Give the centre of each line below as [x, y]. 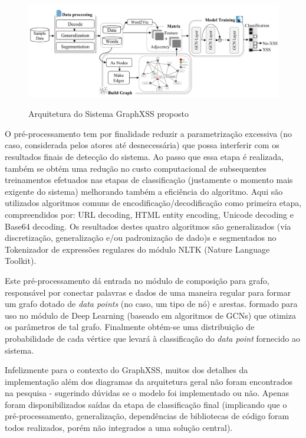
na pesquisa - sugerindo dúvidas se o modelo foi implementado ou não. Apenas [147, 393]
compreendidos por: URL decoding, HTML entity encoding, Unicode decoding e [149, 214]
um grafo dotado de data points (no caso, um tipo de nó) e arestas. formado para [151, 304]
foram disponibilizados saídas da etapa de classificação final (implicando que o [146, 404]
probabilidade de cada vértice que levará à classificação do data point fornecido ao [152, 338]
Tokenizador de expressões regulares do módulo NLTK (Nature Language [137, 249]
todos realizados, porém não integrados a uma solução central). [119, 428]
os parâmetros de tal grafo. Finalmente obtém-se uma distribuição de [130, 327]
